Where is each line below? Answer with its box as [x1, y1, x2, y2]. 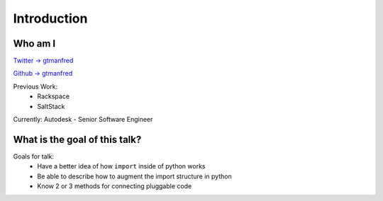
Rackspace [37, 92, 70, 100]
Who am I [13, 38, 56, 50]
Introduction [13, 11, 88, 26]
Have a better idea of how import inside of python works [37, 162, 206, 171]
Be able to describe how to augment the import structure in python [37, 172, 232, 180]
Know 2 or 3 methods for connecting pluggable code [37, 182, 192, 190]
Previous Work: [13, 82, 58, 91]
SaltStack [37, 102, 65, 110]
